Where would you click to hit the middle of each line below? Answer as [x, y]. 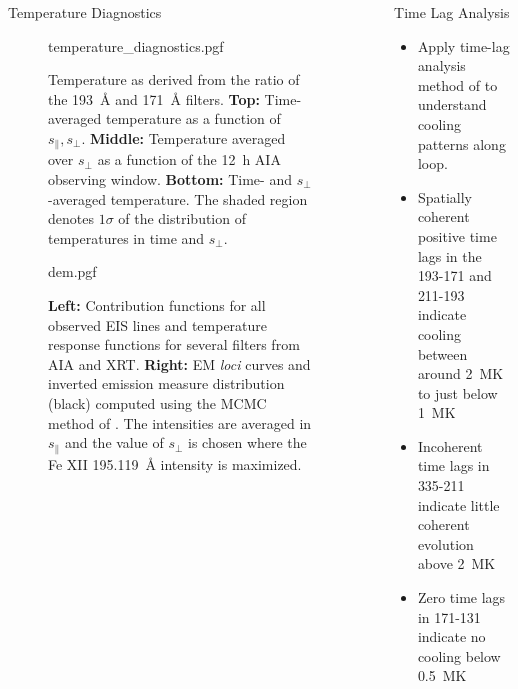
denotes [71, 218]
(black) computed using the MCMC [157, 402]
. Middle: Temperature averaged [183, 137]
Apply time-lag [463, 45]
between [442, 353]
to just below [457, 392]
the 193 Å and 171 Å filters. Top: [154, 98]
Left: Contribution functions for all [157, 304]
